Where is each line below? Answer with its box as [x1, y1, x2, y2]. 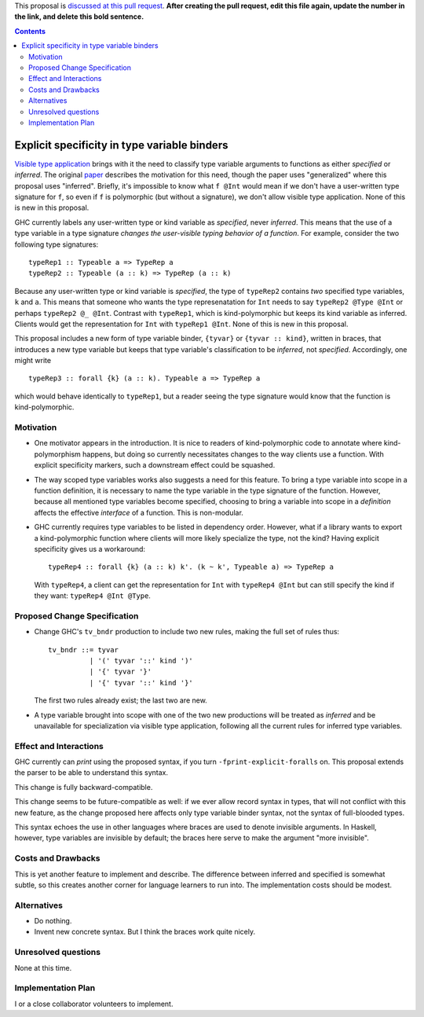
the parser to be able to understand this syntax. [14, 768, 169, 777]
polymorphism [34, 449, 82, 459]
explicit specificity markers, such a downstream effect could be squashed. [34, 461, 276, 470]
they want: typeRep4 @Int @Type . [34, 591, 151, 600]
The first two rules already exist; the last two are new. [34, 696, 207, 705]
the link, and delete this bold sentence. [14, 12, 144, 21]
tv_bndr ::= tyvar [48, 645, 119, 654]
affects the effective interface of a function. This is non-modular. [34, 508, 243, 517]
